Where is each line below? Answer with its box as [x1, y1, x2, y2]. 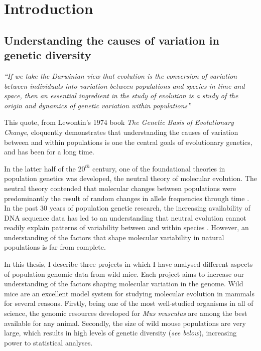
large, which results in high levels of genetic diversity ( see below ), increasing [4, 327, 237, 338]
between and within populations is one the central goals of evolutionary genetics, [4, 136, 252, 147]
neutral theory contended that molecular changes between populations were [4, 183, 236, 193]
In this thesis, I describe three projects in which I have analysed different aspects [4, 259, 253, 269]
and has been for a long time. [4, 146, 94, 157]
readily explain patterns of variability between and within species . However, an [4, 222, 249, 233]
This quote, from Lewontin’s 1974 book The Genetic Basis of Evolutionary [4, 117, 234, 127]
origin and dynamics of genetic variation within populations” [4, 100, 191, 110]
